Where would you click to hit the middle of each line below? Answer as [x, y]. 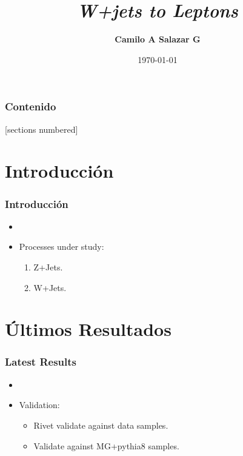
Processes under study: [62, 246]
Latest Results [41, 362]
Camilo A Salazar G [158, 39]
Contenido [31, 106]
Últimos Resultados [88, 329]
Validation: [39, 405]
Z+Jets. [48, 267]
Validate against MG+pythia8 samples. [106, 445]
